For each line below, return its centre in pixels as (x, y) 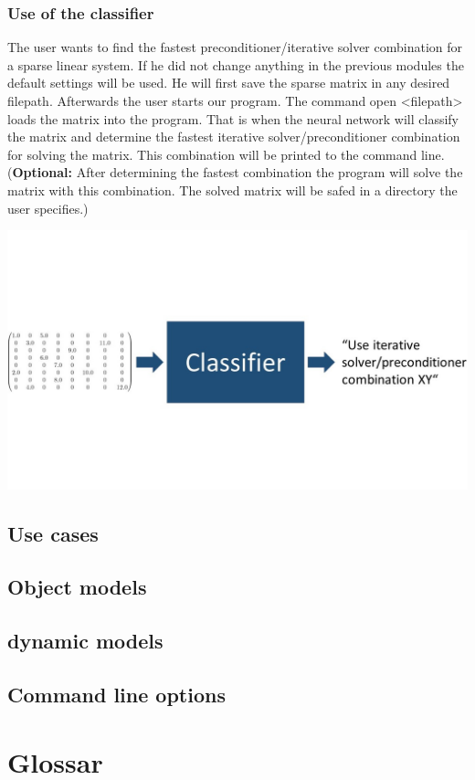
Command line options (116, 694)
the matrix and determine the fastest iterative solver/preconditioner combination (234, 137)
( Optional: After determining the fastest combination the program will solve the (235, 172)
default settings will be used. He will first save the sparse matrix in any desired (229, 83)
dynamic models (85, 641)
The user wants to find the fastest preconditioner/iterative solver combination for (235, 47)
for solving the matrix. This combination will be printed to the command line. (226, 154)
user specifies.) (48, 208)
